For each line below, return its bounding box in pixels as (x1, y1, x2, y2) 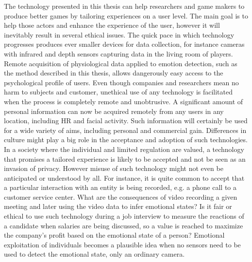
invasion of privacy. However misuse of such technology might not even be (4, 163, 223, 173)
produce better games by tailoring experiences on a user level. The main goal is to (4, 10, 248, 20)
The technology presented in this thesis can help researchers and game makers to (4, 1, 245, 11)
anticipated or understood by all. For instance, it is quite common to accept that (4, 172, 245, 183)
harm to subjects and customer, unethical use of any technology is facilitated (4, 87, 233, 97)
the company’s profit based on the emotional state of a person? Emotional (4, 230, 225, 240)
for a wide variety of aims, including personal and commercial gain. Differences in (4, 125, 247, 135)
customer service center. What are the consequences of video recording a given (4, 191, 237, 202)
